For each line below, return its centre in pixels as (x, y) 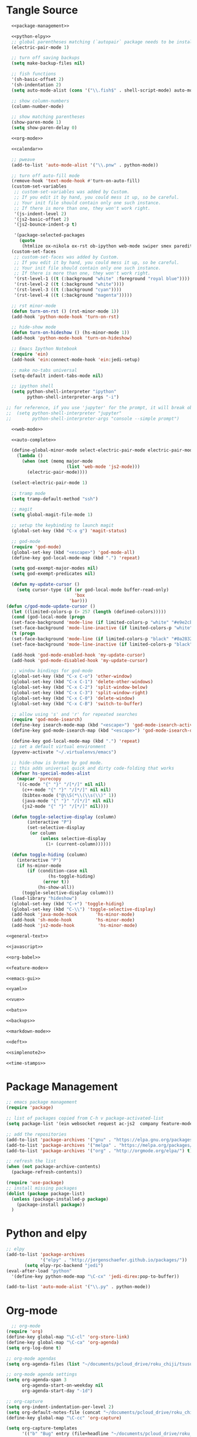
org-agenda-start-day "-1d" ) (57, 1391)
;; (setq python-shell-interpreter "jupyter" (64, 413)
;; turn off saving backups (46, 58)
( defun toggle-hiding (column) (50, 855)
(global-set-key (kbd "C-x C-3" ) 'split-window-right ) (80, 692)
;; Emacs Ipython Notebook (44, 349)
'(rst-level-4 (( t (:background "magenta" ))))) (73, 295)
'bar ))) (78, 601)
